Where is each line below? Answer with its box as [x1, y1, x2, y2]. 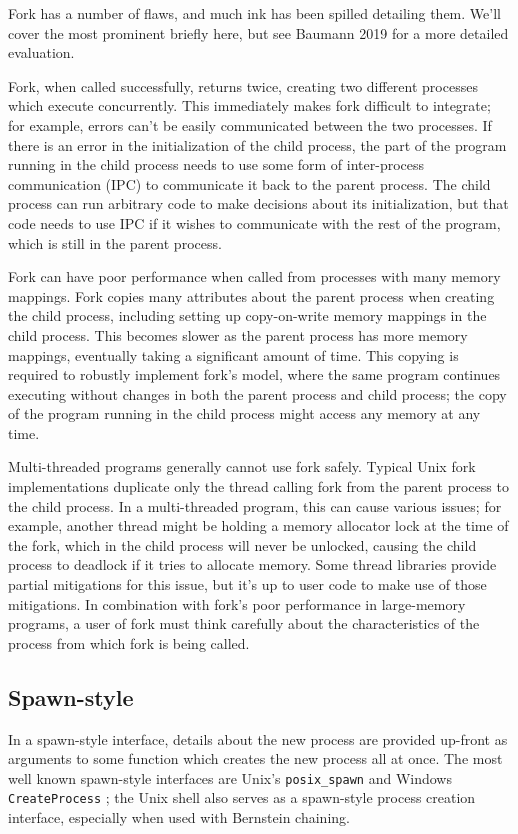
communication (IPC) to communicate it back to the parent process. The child [8, 173, 491, 194]
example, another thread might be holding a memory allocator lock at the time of [8, 515, 509, 536]
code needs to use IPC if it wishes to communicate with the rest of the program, [8, 212, 501, 233]
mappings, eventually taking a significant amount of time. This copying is [8, 344, 459, 365]
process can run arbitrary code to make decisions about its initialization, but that [8, 193, 509, 214]
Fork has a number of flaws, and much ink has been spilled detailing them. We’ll [8, 3, 501, 23]
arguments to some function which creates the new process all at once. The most [8, 748, 503, 769]
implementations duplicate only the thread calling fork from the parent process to [8, 476, 509, 497]
